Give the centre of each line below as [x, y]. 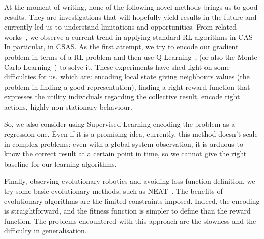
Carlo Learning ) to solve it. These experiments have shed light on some [117, 67]
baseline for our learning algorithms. [61, 163]
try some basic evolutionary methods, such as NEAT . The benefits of [113, 191]
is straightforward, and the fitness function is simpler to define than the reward [127, 211]
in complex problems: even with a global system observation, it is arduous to [124, 143]
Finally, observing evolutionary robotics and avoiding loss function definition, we [130, 181]
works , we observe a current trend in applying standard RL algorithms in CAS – [131, 36]
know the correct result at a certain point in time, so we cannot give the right [125, 154]
